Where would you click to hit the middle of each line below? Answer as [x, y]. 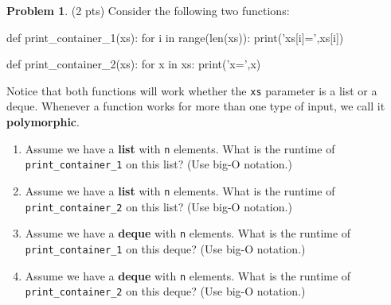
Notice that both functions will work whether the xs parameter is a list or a [192, 90]
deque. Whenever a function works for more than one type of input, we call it [196, 106]
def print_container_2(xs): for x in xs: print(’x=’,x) [134, 64]
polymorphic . [43, 122]
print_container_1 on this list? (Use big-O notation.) [158, 164]
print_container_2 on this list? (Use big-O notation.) [158, 206]
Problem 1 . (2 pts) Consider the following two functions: [148, 10]
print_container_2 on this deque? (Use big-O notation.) [165, 291]
